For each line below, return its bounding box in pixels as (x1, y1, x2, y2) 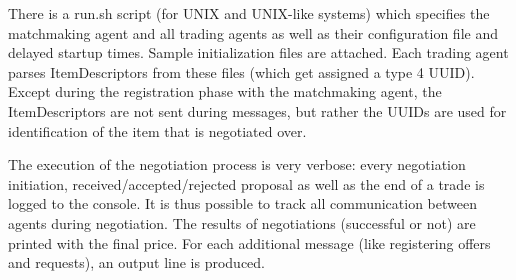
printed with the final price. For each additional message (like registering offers (8, 232, 491, 253)
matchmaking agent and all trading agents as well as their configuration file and (8, 22, 498, 43)
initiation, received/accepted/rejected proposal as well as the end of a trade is (8, 173, 485, 194)
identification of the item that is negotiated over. (8, 120, 307, 141)
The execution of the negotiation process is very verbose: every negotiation (8, 154, 466, 175)
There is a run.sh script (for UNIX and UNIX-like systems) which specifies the (8, 3, 490, 23)
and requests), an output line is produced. (8, 252, 266, 273)
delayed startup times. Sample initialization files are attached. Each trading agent (8, 42, 509, 63)
